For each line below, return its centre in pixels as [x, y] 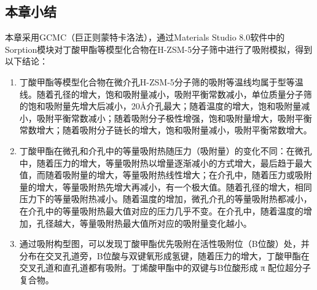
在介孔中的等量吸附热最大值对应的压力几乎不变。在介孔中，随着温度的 [161, 210]
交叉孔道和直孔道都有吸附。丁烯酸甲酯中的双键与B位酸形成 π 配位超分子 [165, 268]
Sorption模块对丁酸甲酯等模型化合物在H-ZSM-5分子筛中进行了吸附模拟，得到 [159, 49]
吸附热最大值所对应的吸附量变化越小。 [174, 223]
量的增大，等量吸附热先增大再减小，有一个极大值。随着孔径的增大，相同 [166, 186]
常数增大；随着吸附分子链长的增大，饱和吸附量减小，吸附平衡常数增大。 [166, 130]
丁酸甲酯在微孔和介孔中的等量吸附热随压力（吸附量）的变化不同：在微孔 [166, 150]
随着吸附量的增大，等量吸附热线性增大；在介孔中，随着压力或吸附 [178, 175]
